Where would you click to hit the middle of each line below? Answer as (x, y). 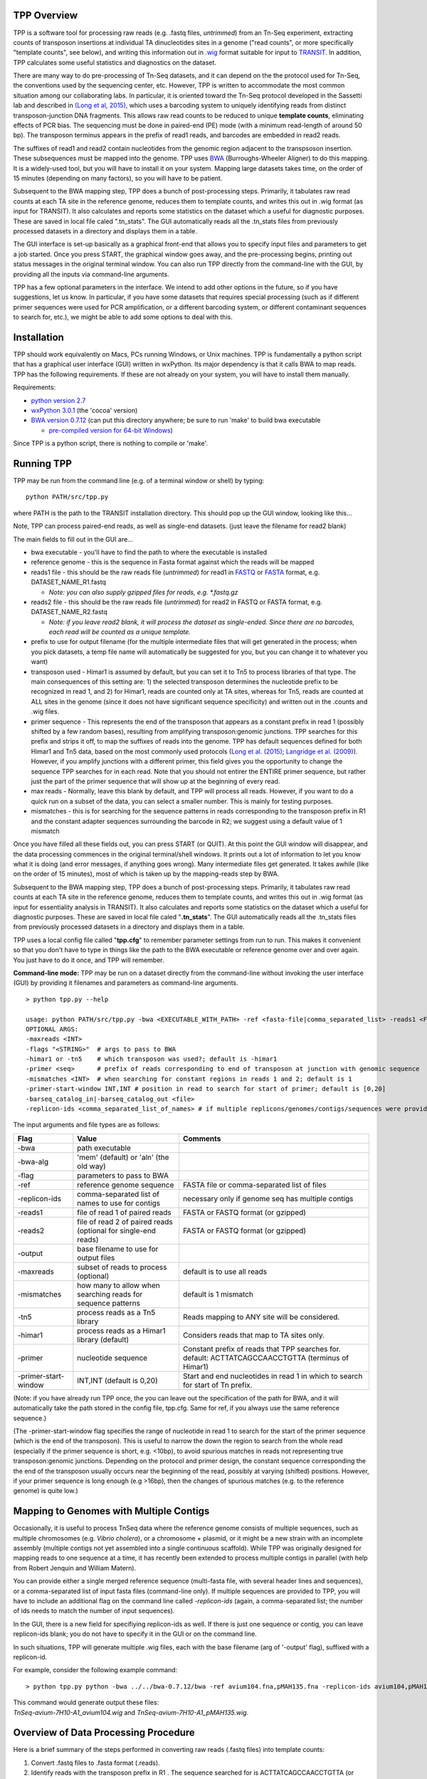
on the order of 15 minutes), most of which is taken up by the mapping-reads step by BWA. (146, 874)
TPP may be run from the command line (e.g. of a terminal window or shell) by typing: (139, 481)
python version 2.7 (58, 400)
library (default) (103, 1339)
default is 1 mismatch (218, 1294)
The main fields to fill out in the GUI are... (73, 539)
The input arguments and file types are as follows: (86, 1125)
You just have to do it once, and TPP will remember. (89, 960)
